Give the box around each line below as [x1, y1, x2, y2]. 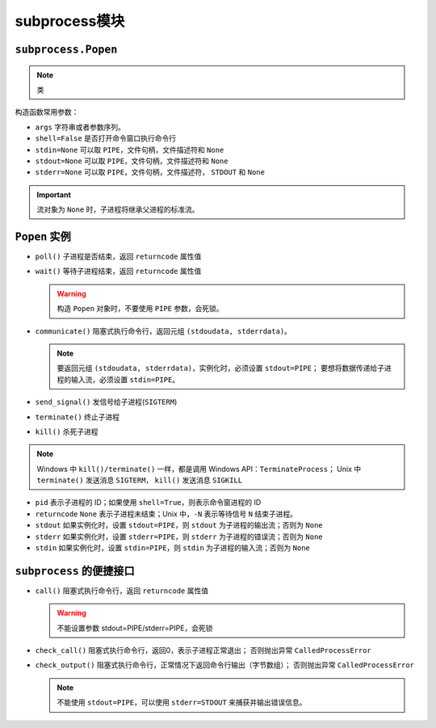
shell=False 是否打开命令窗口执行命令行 [35, 133, 177, 143]
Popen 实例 [15, 229, 72, 243]
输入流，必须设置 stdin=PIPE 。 [70, 374, 180, 384]
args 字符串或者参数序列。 [35, 122, 125, 132]
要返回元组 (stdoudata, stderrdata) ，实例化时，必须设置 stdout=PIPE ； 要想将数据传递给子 [57, 364, 385, 373]
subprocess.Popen [15, 43, 118, 56]
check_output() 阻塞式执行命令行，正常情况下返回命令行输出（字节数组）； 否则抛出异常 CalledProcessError [35, 660, 415, 670]
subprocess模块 [15, 12, 125, 30]
